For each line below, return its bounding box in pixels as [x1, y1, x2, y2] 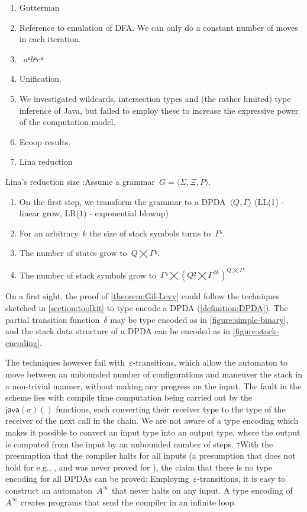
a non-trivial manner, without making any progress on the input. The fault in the [5, 379, 302, 392]
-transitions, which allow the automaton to [133, 356, 288, 369]
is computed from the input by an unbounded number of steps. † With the [5, 437, 273, 450]
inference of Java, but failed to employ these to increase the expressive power [19, 104, 299, 116]
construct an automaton [5, 484, 93, 496]
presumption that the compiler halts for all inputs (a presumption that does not [5, 449, 296, 462]
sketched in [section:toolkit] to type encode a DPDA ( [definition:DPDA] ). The [5, 302, 288, 313]
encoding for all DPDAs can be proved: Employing [5, 472, 189, 485]
